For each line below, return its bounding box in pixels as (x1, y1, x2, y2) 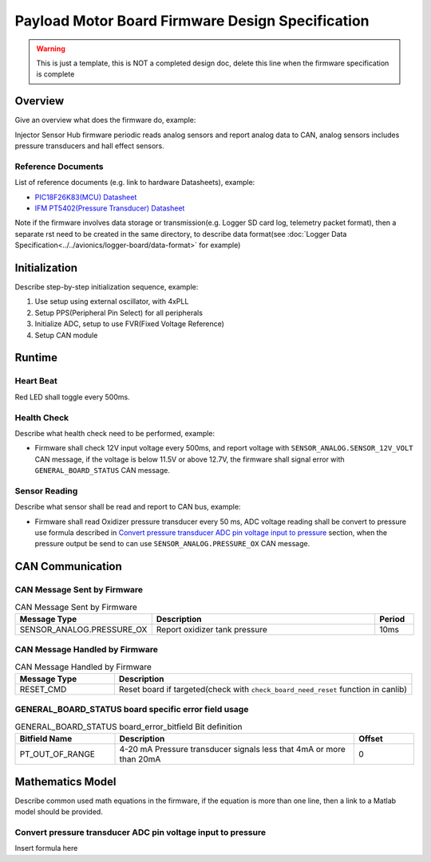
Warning (36, 44, 65, 53)
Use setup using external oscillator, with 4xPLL (34, 297, 189, 306)
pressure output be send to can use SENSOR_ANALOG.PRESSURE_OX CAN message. (34, 539, 310, 549)
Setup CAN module (34, 330, 98, 340)
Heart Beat (14, 376, 57, 387)
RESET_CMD (19, 684, 67, 695)
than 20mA (119, 754, 161, 765)
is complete (36, 69, 75, 79)
